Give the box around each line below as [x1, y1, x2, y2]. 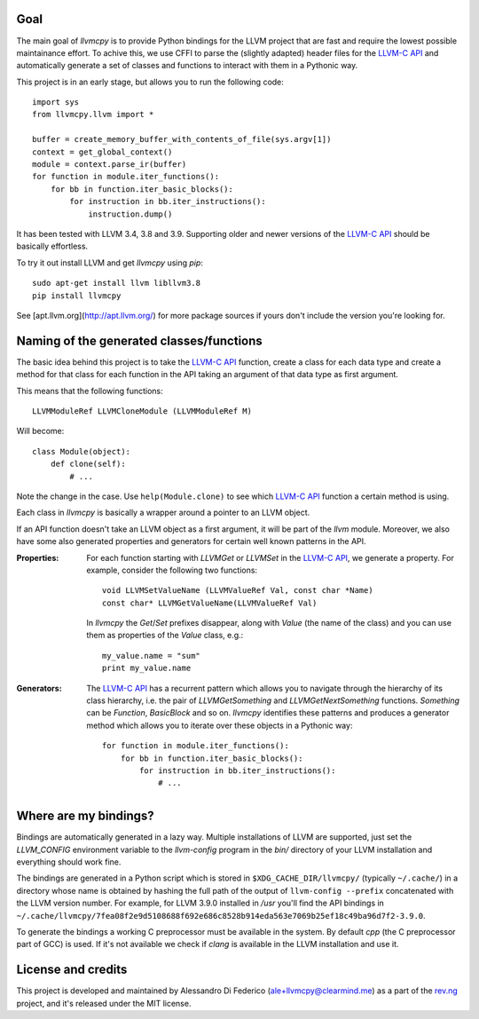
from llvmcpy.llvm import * [32, 109, 154, 120]
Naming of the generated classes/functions [16, 333, 263, 348]
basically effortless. [16, 241, 89, 252]
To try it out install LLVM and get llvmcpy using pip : [16, 257, 204, 268]
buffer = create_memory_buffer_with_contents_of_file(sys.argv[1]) [32, 134, 332, 145]
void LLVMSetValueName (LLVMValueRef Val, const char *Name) [102, 586, 373, 596]
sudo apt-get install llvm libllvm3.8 [32, 278, 201, 288]
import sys [32, 98, 80, 107]
